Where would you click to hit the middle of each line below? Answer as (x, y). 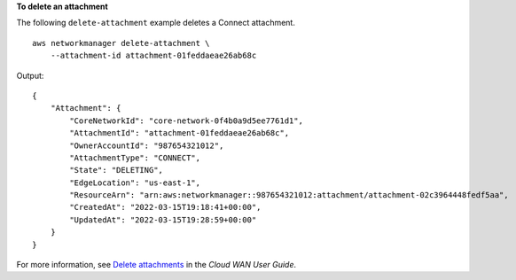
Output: (30, 75)
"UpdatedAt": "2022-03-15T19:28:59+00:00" (163, 220)
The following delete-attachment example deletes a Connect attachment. (156, 23)
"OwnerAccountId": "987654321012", (147, 145)
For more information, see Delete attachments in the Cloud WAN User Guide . (156, 265)
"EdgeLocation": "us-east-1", (135, 183)
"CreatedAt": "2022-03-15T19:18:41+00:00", (165, 207)
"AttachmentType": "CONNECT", (135, 158)
